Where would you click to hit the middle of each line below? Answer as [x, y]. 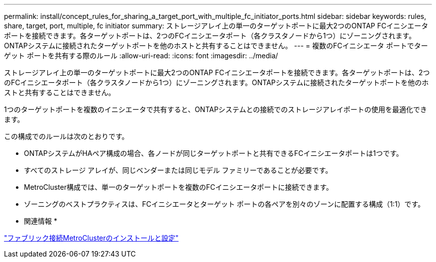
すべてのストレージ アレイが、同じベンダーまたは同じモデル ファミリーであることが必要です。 [178, 170]
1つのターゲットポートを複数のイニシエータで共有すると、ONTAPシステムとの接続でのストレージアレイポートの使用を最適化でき [216, 109]
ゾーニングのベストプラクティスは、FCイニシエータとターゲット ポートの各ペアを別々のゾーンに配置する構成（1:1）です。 [224, 204]
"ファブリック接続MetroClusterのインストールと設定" [91, 238]
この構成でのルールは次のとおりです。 [66, 136]
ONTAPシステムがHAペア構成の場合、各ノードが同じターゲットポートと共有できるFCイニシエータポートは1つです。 [214, 153]
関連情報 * [41, 221]
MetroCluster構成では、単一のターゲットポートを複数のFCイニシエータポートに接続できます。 [179, 187]
